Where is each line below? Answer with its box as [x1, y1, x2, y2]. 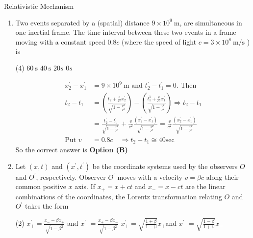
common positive [15, 181, 66, 191]
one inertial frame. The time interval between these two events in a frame [15, 27, 236, 37]
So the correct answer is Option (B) [15, 144, 128, 155]
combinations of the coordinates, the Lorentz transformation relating [15, 191, 222, 201]
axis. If [75, 181, 95, 191]
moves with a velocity [117, 171, 182, 182]
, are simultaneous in [179, 17, 242, 27]
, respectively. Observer [36, 171, 106, 182]
